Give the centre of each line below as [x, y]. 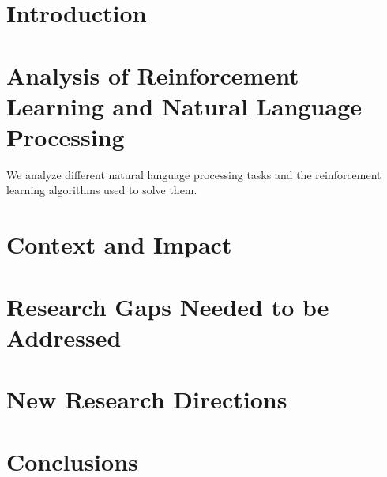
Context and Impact [119, 244]
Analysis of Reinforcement [153, 75]
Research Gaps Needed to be [168, 306]
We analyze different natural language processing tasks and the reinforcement [194, 174]
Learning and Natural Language [184, 105]
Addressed [64, 337]
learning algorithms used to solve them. [102, 190]
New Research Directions [147, 399]
